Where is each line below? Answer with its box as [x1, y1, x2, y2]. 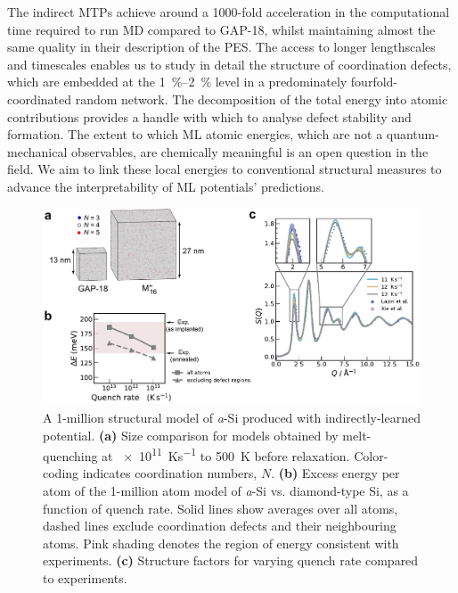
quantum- [386, 125, 439, 144]
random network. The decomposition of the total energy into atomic [75, 89, 448, 108]
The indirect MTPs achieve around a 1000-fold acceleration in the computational [7, 3, 450, 21]
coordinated [7, 89, 72, 108]
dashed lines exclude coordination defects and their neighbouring [43, 516, 397, 535]
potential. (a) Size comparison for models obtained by [43, 425, 339, 444]
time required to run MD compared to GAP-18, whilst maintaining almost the [7, 20, 436, 38]
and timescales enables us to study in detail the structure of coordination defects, [7, 54, 452, 73]
